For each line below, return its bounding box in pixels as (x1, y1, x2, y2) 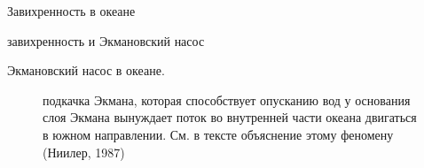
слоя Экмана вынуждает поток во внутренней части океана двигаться (43, 108, 417, 126)
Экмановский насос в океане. (7, 61, 165, 80)
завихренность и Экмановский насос (7, 31, 205, 50)
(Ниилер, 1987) (43, 142, 125, 161)
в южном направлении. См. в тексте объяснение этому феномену (43, 125, 394, 143)
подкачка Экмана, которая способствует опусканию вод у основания (43, 90, 411, 109)
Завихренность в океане (7, 2, 136, 19)
